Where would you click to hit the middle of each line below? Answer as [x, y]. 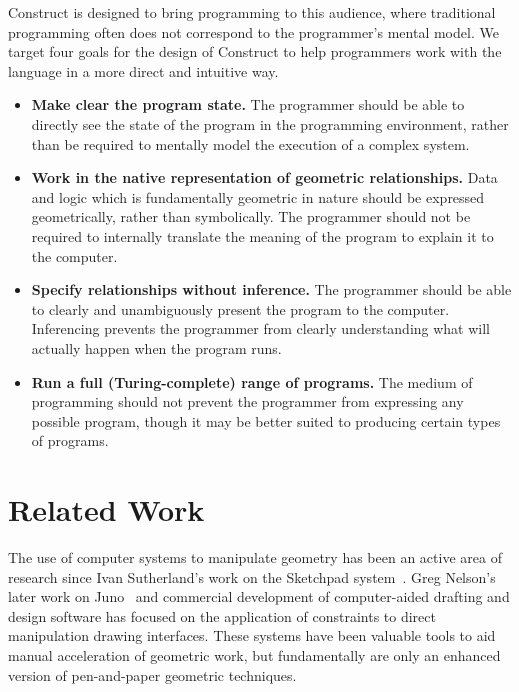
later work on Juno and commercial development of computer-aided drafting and [259, 596]
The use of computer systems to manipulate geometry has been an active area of [255, 557]
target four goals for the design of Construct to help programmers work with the [255, 51]
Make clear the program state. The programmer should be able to [248, 104]
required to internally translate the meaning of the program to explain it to [262, 235]
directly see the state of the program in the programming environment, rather [270, 123]
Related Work [106, 509]
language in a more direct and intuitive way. [143, 70]
